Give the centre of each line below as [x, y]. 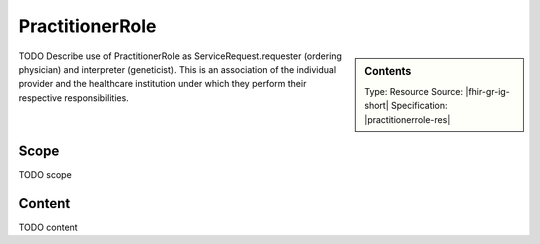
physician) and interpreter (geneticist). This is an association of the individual [177, 69]
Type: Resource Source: [414, 91]
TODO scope [45, 175]
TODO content [48, 227]
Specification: [419, 106]
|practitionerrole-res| [407, 119]
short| [376, 106]
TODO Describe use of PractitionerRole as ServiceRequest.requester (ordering [180, 56]
